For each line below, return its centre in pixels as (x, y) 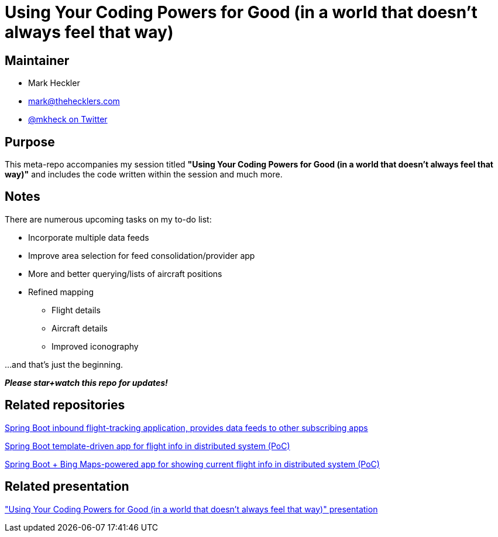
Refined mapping (61, 292)
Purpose (30, 142)
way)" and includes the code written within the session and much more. (144, 175)
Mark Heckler (54, 83)
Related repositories (65, 405)
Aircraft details (80, 328)
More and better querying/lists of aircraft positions (125, 273)
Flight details (76, 310)
